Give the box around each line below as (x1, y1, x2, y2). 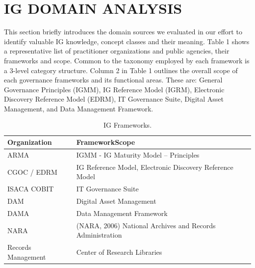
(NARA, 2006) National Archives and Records (76, 220, 216, 230)
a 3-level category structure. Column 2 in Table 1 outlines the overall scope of (4, 65, 238, 75)
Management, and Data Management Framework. (4, 103, 153, 113)
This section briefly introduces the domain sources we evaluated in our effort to (4, 27, 242, 37)
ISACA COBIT (7, 184, 54, 194)
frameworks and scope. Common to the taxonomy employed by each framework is (4, 55, 250, 65)
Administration (76, 230, 122, 240)
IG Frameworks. (103, 120, 152, 130)
